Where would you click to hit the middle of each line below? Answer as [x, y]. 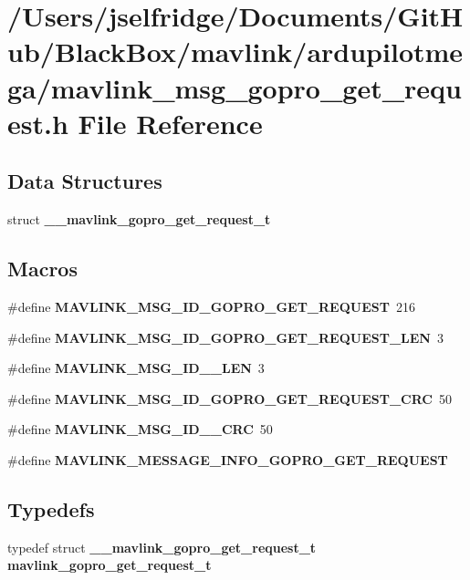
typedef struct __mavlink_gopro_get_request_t [162, 547]
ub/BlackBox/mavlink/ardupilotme [235, 52]
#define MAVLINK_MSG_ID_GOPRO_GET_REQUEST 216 [211, 306]
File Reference [170, 123]
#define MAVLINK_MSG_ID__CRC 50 [140, 429]
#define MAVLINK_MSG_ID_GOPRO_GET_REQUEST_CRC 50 [230, 398]
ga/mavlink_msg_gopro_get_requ [235, 87]
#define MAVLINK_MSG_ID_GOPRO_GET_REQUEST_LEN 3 [225, 337]
